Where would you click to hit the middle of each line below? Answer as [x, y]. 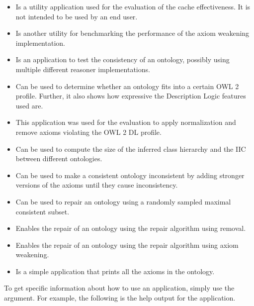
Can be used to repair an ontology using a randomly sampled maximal [123, 201]
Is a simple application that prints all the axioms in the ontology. [115, 271]
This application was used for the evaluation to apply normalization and [126, 122]
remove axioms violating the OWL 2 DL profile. [88, 132]
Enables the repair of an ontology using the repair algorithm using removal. [131, 228]
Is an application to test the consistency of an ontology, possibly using [123, 59]
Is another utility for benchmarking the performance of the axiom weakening [132, 33]
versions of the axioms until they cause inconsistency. [97, 185]
